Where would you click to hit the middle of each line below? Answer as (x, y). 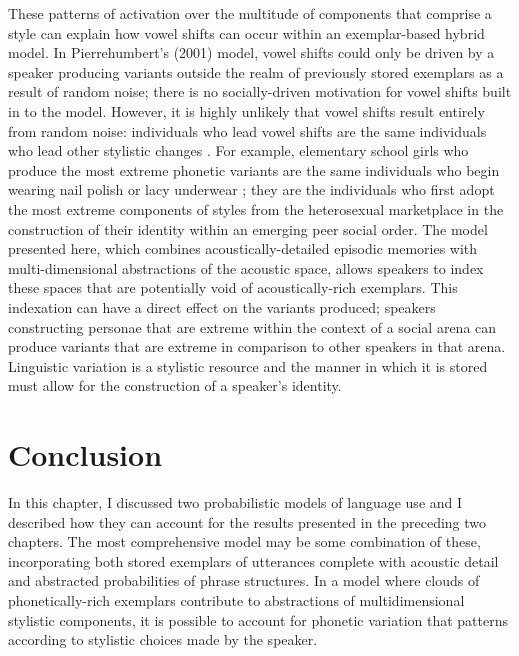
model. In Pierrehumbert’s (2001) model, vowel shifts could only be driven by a (251, 52)
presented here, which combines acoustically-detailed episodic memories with (243, 248)
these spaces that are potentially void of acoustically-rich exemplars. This (233, 287)
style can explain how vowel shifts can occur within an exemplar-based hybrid (246, 32)
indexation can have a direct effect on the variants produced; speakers (222, 306)
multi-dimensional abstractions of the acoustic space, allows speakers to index (246, 267)
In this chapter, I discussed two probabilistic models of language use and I (235, 502)
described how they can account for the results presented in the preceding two (247, 521)
